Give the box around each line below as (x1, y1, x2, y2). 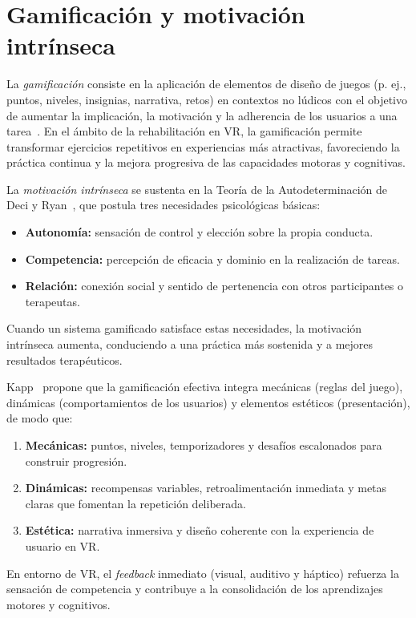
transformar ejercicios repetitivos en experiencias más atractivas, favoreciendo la (6, 138, 400, 155)
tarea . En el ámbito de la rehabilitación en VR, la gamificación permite (6, 123, 362, 139)
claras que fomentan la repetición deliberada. (25, 495, 246, 511)
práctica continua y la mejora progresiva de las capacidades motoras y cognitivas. (6, 154, 406, 171)
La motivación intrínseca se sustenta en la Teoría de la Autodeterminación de (6, 180, 388, 197)
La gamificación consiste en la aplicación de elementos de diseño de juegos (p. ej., (6, 75, 406, 92)
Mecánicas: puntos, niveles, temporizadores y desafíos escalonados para (25, 437, 382, 453)
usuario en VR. (25, 537, 100, 554)
